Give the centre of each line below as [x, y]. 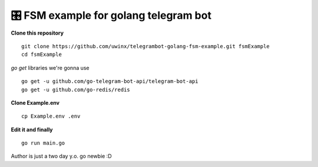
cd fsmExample [42, 55]
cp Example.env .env [51, 116]
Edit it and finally [32, 129]
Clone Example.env [35, 102]
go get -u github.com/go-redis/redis [76, 89]
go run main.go [43, 143]
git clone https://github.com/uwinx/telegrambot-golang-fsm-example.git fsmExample [146, 46]
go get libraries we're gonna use [50, 68]
